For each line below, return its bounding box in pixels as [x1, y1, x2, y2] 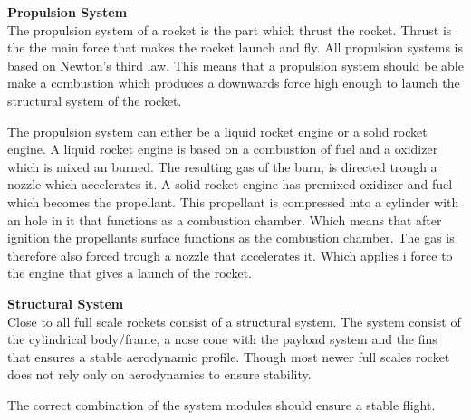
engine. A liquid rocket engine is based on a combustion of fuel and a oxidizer [7, 139, 438, 158]
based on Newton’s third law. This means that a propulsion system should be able [7, 55, 464, 74]
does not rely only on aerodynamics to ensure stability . [7, 365, 312, 384]
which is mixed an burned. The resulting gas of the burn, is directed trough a [7, 157, 437, 176]
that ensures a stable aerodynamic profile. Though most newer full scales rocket [7, 347, 450, 366]
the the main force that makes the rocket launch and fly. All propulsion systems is [7, 38, 464, 57]
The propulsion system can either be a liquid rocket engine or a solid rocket [7, 121, 428, 140]
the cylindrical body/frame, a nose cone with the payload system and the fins [7, 329, 437, 348]
